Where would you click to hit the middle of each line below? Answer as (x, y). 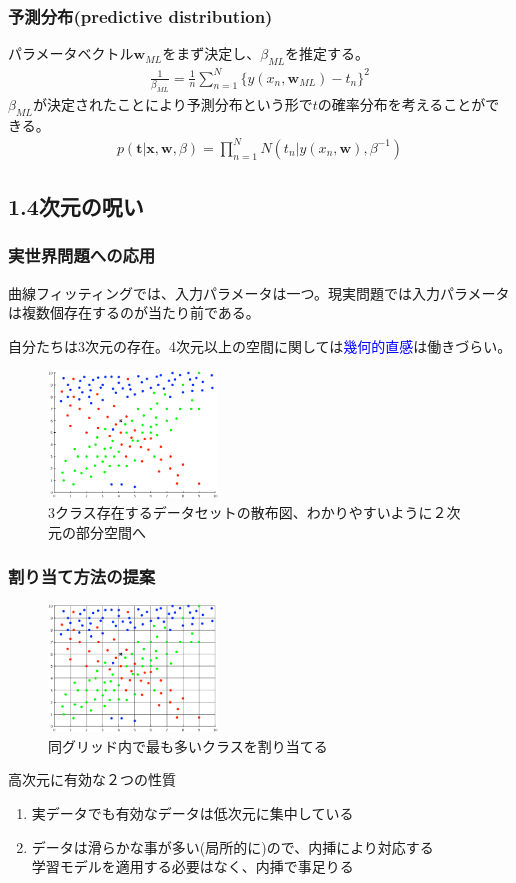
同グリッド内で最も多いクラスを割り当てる (188, 745)
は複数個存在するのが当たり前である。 (134, 312)
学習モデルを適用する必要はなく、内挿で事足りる (192, 866)
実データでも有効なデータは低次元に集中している (192, 813)
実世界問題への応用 (82, 255)
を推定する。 (327, 53)
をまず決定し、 (211, 53)
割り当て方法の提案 (82, 576)
